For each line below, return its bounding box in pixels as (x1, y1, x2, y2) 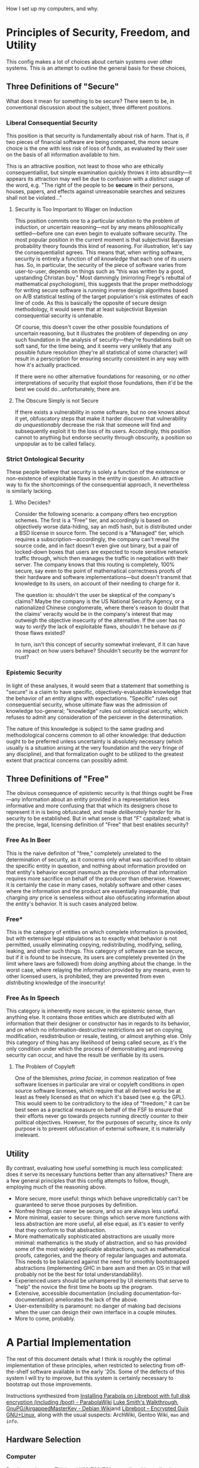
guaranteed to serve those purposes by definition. (14, 1201, 138, 1209)
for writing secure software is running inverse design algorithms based (14, 287, 188, 294)
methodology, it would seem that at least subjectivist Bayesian (14, 306, 168, 313)
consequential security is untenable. (14, 312, 104, 319)
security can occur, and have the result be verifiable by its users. (6, 1052, 165, 1059)
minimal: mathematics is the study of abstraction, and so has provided (14, 1239, 187, 1246)
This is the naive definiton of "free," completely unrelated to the (6, 850, 162, 857)
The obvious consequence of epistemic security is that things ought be (6, 790, 181, 797)
